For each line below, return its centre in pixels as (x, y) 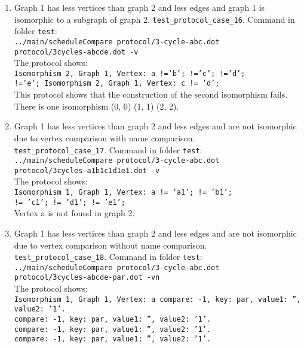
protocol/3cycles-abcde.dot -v (76, 52)
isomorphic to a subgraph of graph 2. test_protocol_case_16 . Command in (154, 19)
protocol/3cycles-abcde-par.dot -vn (87, 278)
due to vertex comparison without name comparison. (110, 245)
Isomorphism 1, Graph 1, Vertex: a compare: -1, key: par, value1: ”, (157, 299)
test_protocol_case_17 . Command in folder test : (108, 149)
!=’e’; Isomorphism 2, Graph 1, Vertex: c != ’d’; (117, 84)
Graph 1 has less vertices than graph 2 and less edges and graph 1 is (139, 7)
